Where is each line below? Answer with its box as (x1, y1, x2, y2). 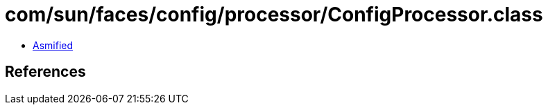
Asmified (33, 39, 74, 51)
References (5, 63, 86, 81)
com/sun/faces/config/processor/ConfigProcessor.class (5, 3, 543, 26)
